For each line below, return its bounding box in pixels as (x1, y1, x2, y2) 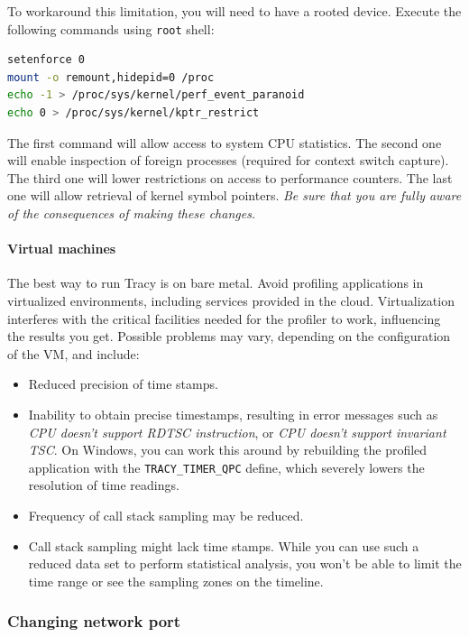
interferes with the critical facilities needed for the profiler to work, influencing (7, 309, 441, 328)
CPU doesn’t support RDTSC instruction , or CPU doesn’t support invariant (28, 422, 446, 441)
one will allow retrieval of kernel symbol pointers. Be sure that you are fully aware (7, 186, 462, 205)
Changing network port (7, 610, 181, 632)
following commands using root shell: (7, 19, 215, 38)
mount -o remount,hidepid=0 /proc (7, 70, 215, 84)
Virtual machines (7, 239, 116, 258)
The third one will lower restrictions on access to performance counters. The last (7, 168, 453, 187)
